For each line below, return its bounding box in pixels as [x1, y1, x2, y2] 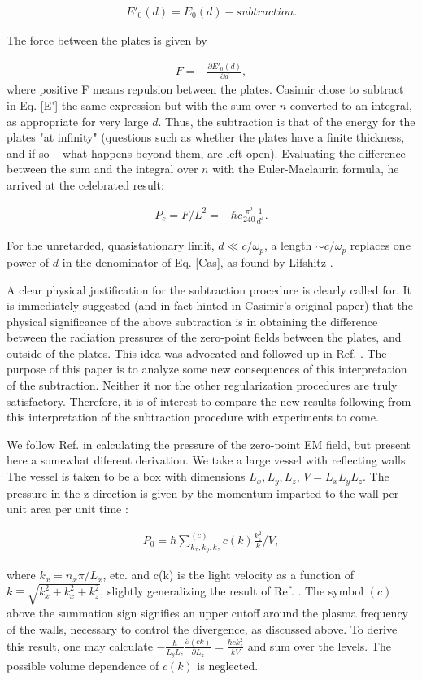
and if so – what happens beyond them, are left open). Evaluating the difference [7, 144, 406, 161]
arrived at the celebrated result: [7, 176, 164, 193]
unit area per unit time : [7, 500, 128, 517]
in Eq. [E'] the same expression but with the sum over [7, 96, 276, 113]
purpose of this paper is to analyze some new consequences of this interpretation [7, 360, 407, 377]
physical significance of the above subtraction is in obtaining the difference [7, 312, 378, 329]
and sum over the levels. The [247, 637, 391, 654]
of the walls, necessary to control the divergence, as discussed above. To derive [7, 620, 398, 637]
